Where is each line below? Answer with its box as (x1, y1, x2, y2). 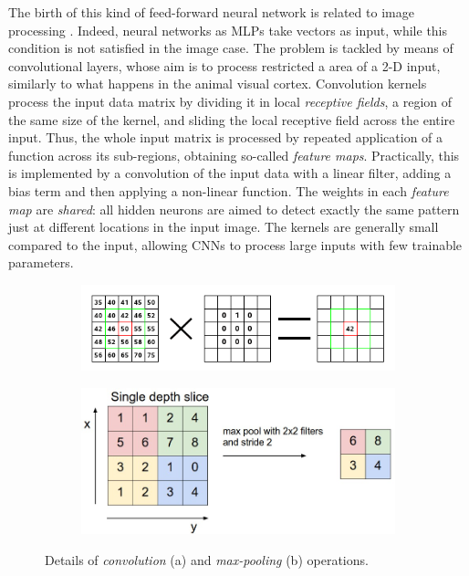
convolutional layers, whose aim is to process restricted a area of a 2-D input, (8, 56, 441, 75)
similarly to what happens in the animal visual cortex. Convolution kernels (8, 74, 427, 93)
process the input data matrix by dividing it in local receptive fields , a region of (8, 91, 453, 110)
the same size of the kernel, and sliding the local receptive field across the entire (8, 110, 455, 129)
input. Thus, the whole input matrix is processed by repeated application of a (8, 128, 443, 147)
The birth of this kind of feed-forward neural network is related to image (8, 3, 414, 21)
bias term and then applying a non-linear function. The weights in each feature (8, 181, 449, 200)
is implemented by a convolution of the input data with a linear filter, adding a (8, 163, 452, 183)
